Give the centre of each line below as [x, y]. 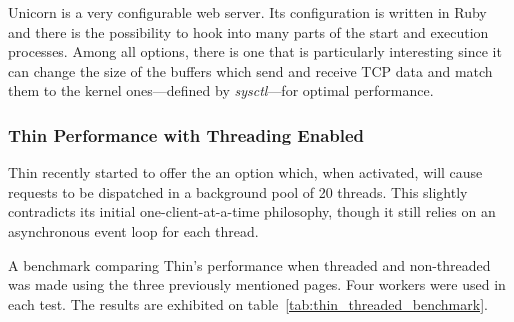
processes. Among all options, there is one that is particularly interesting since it [255, 51]
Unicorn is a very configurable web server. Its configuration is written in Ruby [247, 12]
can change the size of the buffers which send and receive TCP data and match [250, 70]
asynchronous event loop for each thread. [133, 230]
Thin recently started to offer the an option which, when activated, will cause [245, 172]
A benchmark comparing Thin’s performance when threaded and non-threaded [249, 264]
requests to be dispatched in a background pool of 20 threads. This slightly [238, 191]
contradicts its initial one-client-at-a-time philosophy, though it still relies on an [252, 211]
